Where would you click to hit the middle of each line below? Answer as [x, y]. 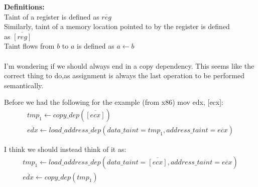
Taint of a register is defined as [52, 16]
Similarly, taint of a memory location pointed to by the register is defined [117, 26]
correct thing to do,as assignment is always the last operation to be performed [124, 75]
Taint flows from [29, 46]
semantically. [24, 85]
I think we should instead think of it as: [65, 149]
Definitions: [24, 7]
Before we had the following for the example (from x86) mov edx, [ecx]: [114, 102]
